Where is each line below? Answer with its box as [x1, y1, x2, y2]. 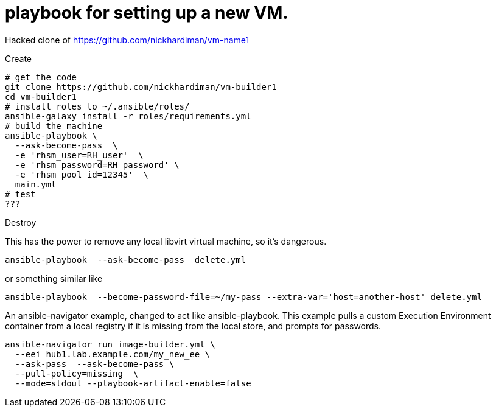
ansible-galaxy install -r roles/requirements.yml [5, 111, 251, 121]
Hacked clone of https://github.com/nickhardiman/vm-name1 [5, 34, 250, 45]
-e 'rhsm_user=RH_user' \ [15, 150, 144, 160]
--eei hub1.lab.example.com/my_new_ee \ [15, 349, 211, 359]
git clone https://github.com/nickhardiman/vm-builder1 [5, 82, 277, 92]
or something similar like [5, 273, 103, 284]
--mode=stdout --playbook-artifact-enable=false [15, 378, 251, 388]
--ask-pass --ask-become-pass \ [15, 358, 175, 369]
